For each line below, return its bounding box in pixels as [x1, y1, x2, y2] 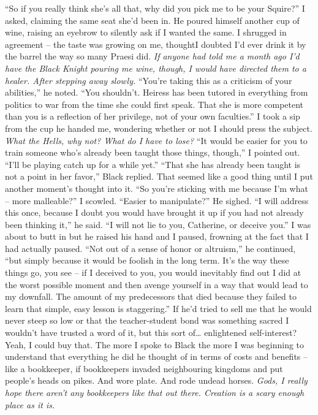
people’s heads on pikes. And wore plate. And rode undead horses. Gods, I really [5, 374, 308, 387]
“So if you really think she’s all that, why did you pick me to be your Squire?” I [5, 2, 305, 14]
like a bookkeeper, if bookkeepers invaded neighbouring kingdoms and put [5, 362, 283, 375]
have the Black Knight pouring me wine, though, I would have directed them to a [5, 61, 306, 74]
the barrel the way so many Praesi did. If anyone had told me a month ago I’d [5, 50, 300, 63]
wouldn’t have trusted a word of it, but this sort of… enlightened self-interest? [5, 326, 297, 339]
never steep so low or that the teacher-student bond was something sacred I [5, 314, 289, 327]
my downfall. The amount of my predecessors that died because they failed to [5, 290, 297, 303]
